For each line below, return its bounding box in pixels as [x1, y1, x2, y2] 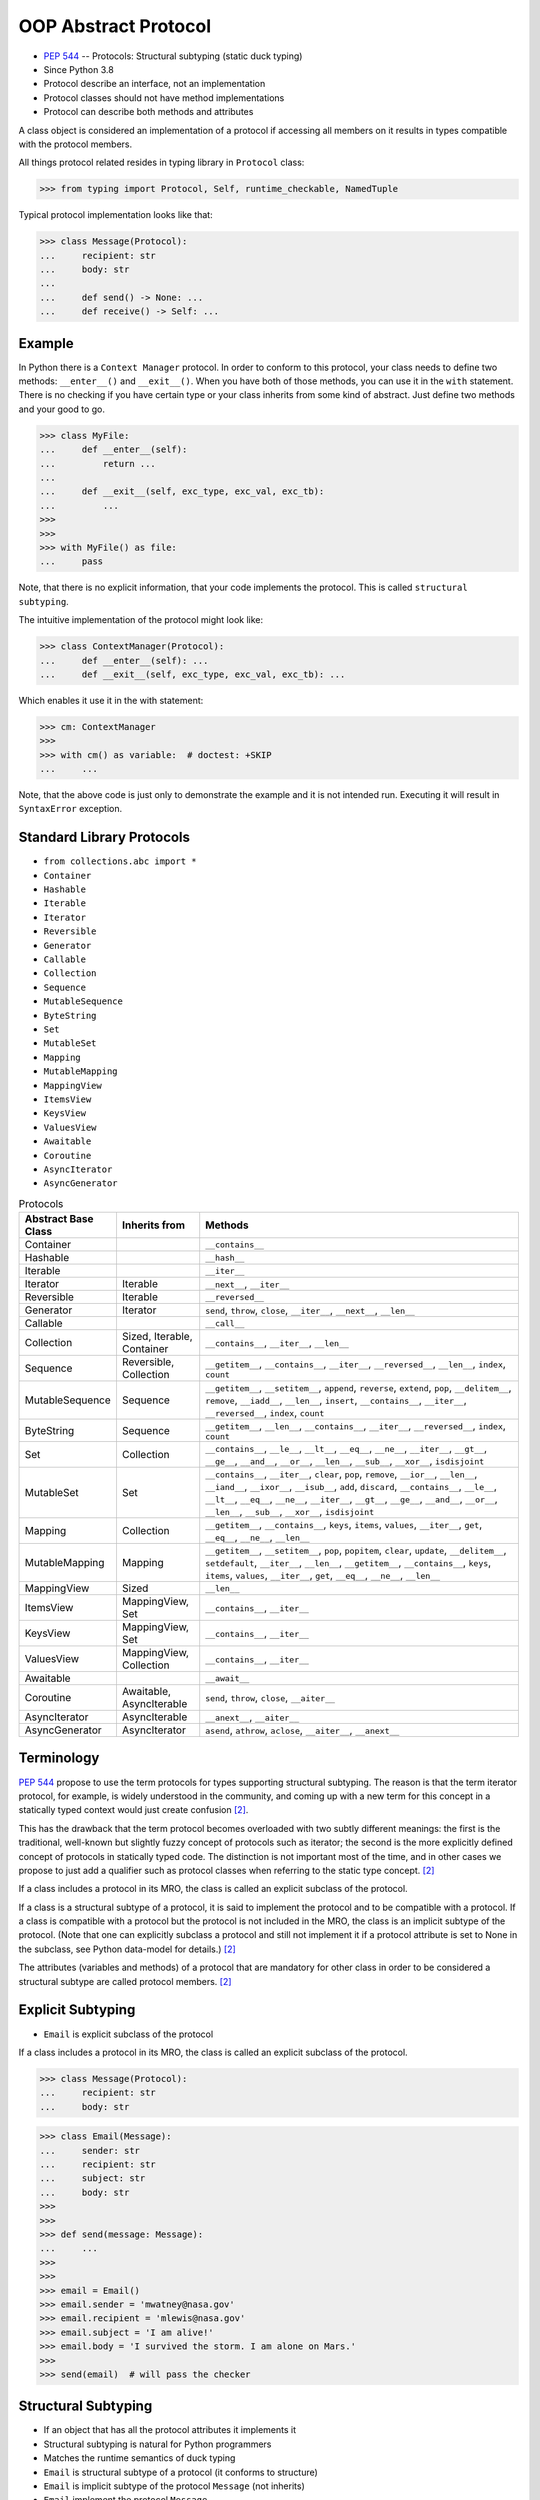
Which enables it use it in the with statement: [18, 694, 204, 706]
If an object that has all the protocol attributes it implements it [43, 2424, 297, 2436]
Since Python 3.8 [43, 63, 114, 75]
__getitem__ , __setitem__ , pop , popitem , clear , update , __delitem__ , [205, 1543, 507, 1557]
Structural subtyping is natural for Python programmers [43, 2438, 272, 2450]
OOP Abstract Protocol [18, 15, 212, 37]
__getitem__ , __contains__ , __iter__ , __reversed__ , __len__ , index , [205, 1356, 507, 1370]
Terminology [18, 1750, 100, 1767]
